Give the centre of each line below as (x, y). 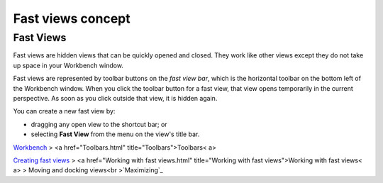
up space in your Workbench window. (68, 65)
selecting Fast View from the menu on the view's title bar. (115, 134)
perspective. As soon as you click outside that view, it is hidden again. (115, 98)
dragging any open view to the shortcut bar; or (99, 124)
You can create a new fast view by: (64, 111)
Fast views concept (72, 18)
